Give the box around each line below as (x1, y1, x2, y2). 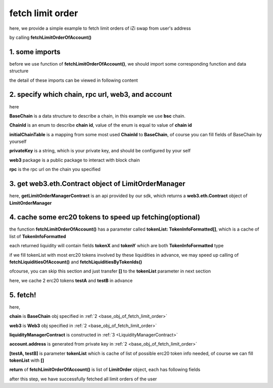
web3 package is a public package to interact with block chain (9, 157, 140, 163)
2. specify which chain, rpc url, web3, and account (9, 90, 172, 99)
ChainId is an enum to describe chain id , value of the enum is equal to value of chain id (9, 122, 192, 128)
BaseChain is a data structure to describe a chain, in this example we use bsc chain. (9, 113, 186, 119)
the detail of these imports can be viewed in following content (9, 77, 139, 83)
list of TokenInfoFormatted (9, 233, 66, 239)
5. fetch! (9, 291, 36, 299)
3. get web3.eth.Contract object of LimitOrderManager (9, 180, 186, 188)
